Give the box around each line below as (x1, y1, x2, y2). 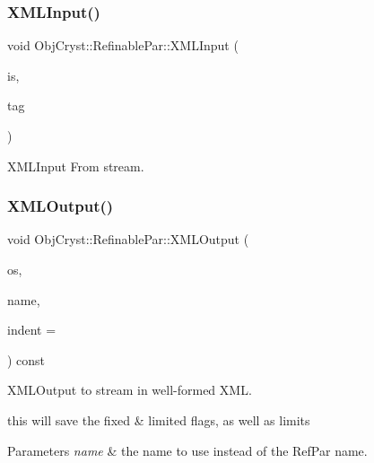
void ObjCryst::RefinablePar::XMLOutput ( (7, 230, 249, 249)
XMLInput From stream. (7, 156, 144, 175)
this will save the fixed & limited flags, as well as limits (7, 410, 310, 429)
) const (7, 350, 46, 369)
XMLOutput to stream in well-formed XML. (7, 380, 252, 399)
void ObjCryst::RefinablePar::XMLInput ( (7, 36, 239, 55)
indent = (7, 320, 57, 339)
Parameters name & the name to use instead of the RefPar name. (7, 441, 368, 459)
